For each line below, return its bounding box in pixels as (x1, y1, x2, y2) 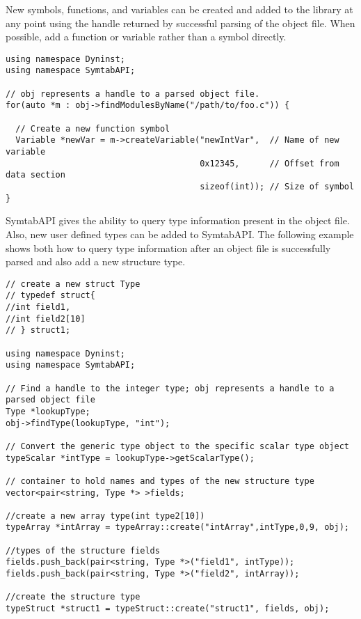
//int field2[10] (6, 313, 86, 324)
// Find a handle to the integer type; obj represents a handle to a (6, 383, 335, 393)
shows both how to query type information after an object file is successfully (6, 240, 331, 255)
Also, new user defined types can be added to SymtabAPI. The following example (6, 226, 354, 241)
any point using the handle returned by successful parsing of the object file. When (6, 15, 355, 30)
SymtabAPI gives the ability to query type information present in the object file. (6, 213, 350, 228)
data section (6, 170, 65, 180)
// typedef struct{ (6, 290, 95, 301)
